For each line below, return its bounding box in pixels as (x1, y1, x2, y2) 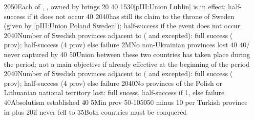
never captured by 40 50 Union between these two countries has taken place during (4, 49, 250, 59)
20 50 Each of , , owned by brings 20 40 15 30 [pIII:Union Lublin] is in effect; (4, 1, 226, 11)
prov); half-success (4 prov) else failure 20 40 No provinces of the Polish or (4, 78, 222, 88)
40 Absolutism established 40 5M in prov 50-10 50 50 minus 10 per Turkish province (4, 97, 248, 107)
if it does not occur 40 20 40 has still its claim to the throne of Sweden (27, 11, 234, 21)
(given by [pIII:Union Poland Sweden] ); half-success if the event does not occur (4, 20, 240, 31)
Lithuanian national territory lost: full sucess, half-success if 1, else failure (4, 87, 225, 98)
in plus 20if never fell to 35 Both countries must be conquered (4, 106, 187, 117)
